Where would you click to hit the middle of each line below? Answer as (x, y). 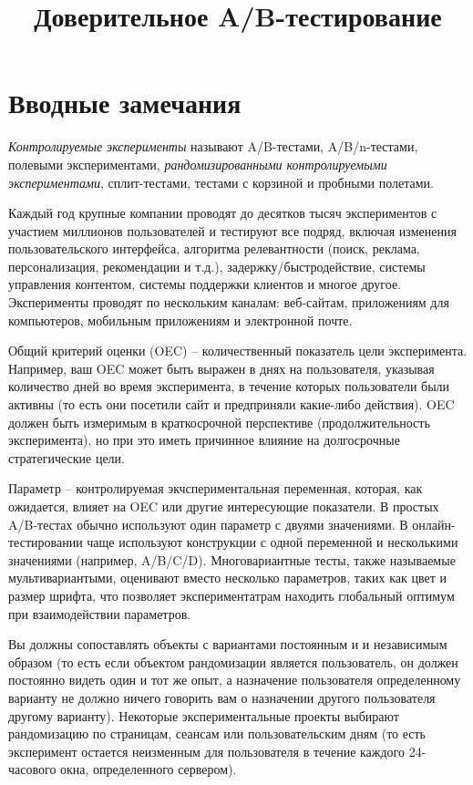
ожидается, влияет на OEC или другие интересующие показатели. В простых (224, 506)
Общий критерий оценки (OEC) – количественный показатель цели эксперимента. (238, 351)
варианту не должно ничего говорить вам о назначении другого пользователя (222, 697)
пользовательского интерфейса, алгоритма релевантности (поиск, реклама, (214, 248)
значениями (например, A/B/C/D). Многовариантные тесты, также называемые (232, 559)
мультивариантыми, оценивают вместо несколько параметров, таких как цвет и (227, 578)
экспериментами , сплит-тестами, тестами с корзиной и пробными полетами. (221, 182)
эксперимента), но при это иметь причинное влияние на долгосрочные (204, 440)
